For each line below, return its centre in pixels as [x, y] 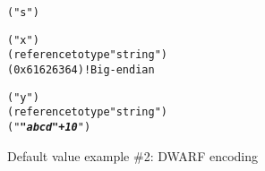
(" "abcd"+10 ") [49, 127]
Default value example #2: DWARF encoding [132, 155]
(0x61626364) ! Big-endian [81, 69]
